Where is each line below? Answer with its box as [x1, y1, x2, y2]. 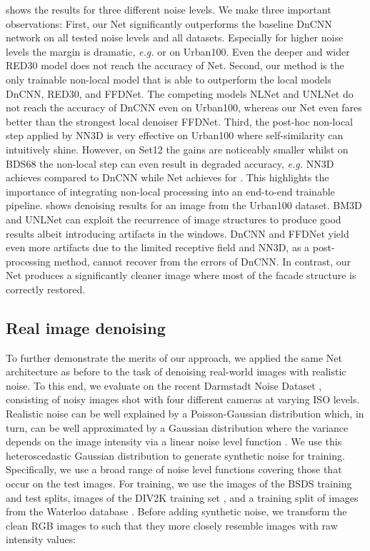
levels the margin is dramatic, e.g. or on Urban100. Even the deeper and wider [6, 44, 350, 59]
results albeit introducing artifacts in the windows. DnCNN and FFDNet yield [6, 226, 349, 241]
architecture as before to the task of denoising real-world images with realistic [6, 364, 346, 379]
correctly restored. [6, 281, 86, 296]
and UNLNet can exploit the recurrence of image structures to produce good [6, 211, 341, 226]
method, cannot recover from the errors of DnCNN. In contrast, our [54, 253, 351, 268]
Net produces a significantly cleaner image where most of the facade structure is [6, 268, 356, 283]
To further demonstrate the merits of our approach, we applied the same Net [6, 350, 343, 365]
